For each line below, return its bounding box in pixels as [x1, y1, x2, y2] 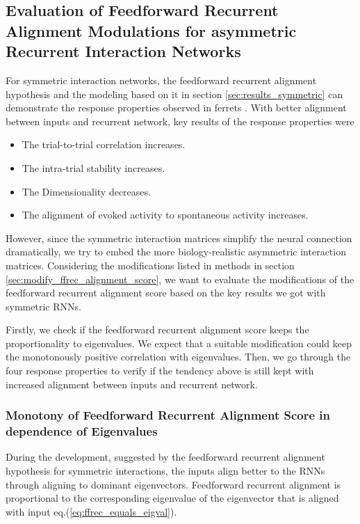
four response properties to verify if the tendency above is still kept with [6, 363, 314, 378]
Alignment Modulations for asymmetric [6, 19, 297, 41]
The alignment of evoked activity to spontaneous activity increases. [22, 207, 309, 222]
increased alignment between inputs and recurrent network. [6, 376, 258, 391]
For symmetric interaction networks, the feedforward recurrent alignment [6, 72, 317, 87]
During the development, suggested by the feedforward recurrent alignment [6, 450, 325, 464]
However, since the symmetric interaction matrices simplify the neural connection [6, 230, 352, 245]
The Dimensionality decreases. [22, 184, 151, 198]
